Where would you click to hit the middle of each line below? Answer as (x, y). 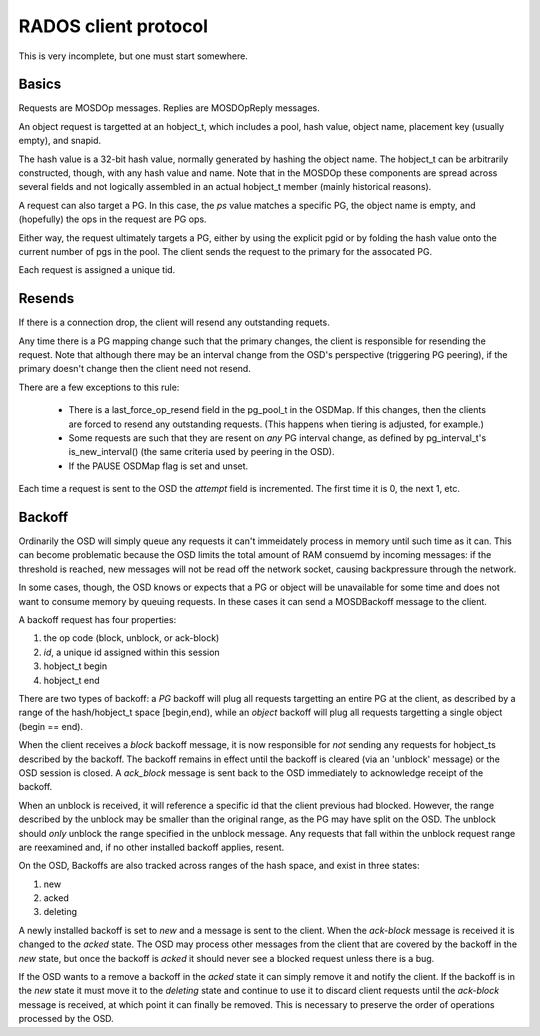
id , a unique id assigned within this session (131, 652)
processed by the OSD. (66, 1019)
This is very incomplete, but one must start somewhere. (133, 56)
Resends (46, 298)
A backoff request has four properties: (97, 620)
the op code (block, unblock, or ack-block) (131, 638)
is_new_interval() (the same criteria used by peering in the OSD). (201, 452)
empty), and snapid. (60, 141)
